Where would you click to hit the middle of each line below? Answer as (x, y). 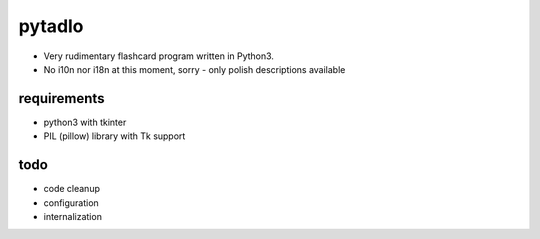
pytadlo (51, 26)
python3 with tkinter (85, 122)
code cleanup (71, 189)
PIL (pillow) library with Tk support (114, 136)
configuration (71, 202)
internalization (72, 216)
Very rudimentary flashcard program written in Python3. (159, 56)
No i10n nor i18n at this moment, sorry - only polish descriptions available (194, 69)
